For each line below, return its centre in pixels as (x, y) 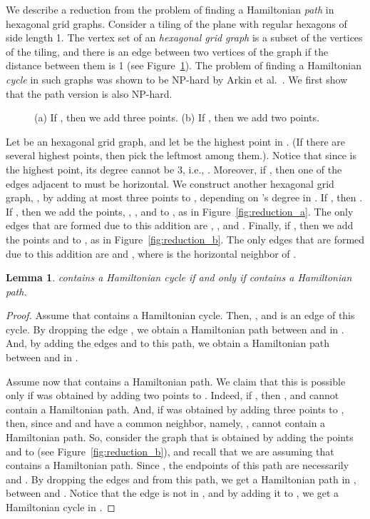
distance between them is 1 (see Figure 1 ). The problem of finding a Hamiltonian (184, 65)
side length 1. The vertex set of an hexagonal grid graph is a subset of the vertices (184, 37)
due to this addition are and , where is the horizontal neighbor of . (151, 253)
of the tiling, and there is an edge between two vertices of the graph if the (167, 51)
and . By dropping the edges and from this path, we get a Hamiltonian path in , (181, 479)
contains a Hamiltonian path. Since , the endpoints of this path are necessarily (178, 465)
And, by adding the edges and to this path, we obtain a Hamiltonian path (168, 343)
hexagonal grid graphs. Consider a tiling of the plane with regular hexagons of (176, 23)
